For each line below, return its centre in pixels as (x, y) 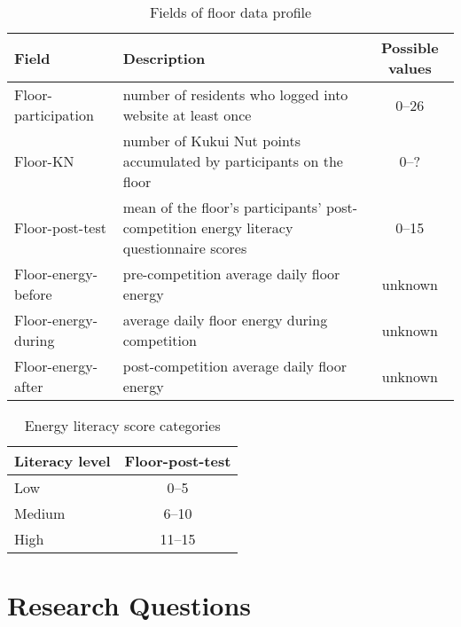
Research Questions (129, 605)
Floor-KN (44, 161)
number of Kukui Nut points (211, 141)
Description (164, 58)
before (33, 294)
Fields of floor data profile (230, 12)
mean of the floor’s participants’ (222, 207)
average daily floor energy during (225, 320)
